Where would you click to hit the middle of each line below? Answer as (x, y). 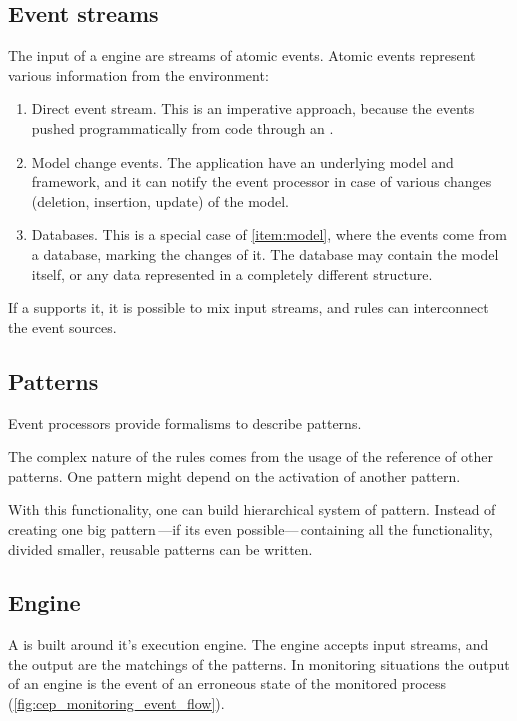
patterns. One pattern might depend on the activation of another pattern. (234, 475)
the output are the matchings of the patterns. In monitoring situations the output (259, 663)
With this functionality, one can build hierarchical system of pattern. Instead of (252, 509)
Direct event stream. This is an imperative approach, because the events (253, 108)
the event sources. (62, 326)
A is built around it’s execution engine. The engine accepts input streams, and (248, 644)
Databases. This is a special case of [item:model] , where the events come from (269, 234)
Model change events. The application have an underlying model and (242, 161)
